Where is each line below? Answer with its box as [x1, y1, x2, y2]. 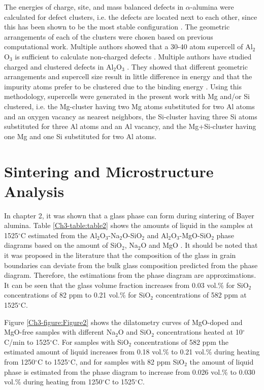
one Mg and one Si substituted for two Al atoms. [4, 131, 157, 141]
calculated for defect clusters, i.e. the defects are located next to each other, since [4, 11, 257, 22]
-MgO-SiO [179, 230, 212, 240]
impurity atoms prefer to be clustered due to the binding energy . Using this [4, 81, 242, 91]
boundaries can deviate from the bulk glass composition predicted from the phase [4, 259, 258, 270]
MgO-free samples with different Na [4, 327, 116, 337]
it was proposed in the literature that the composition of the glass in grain [4, 250, 236, 260]
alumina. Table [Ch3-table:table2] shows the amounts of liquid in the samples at [4, 220, 253, 231]
